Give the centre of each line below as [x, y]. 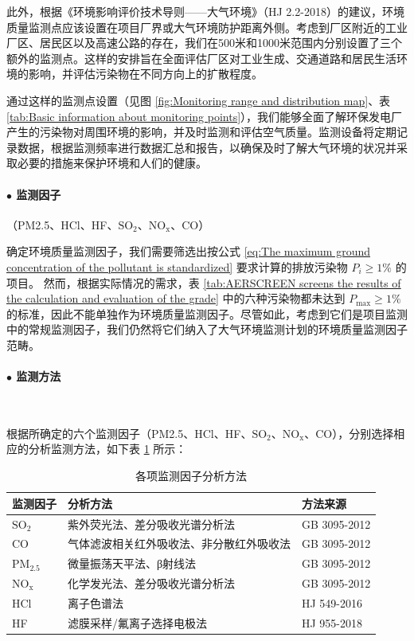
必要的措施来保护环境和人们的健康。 [112, 163]
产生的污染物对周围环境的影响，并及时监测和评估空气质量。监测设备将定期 [201, 132]
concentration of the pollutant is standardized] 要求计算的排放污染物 [177, 266]
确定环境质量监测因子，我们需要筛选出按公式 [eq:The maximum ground [188, 251]
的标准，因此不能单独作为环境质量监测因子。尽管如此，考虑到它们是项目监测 [207, 313]
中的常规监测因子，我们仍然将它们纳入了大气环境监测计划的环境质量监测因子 [207, 329]
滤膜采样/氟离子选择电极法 [137, 622]
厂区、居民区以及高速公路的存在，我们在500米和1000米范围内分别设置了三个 [204, 43]
